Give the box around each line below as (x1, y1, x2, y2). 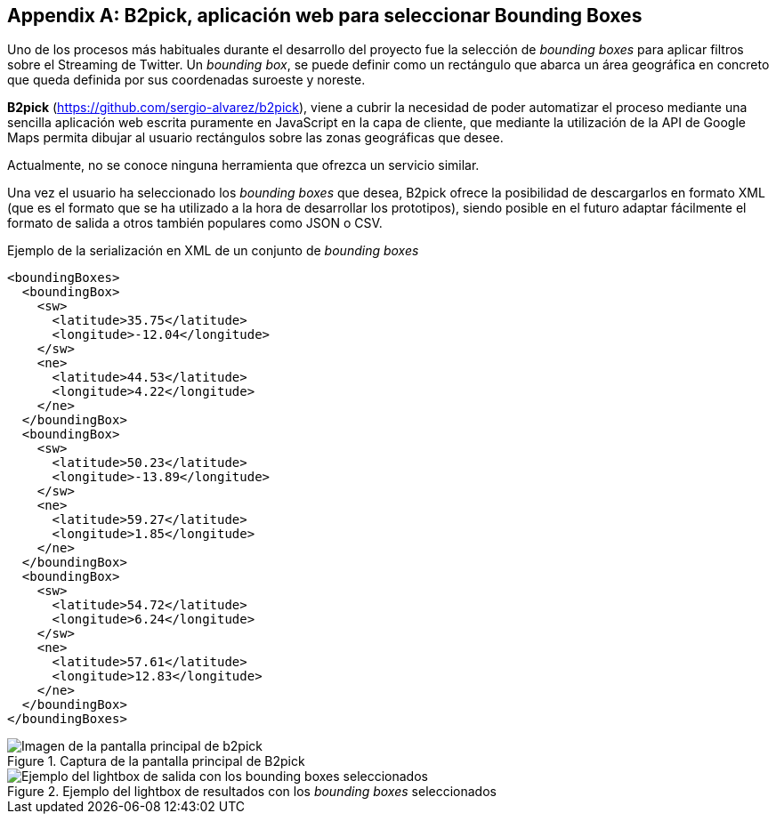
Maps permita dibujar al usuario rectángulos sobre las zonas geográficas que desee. (7, 130, 504, 146)
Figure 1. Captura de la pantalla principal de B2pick (7, 753, 305, 769)
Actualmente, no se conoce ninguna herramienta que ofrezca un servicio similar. (7, 157, 480, 173)
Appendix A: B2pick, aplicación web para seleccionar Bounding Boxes (7, 4, 643, 27)
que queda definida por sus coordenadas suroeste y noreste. (7, 72, 366, 88)
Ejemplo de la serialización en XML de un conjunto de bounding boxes (7, 243, 419, 259)
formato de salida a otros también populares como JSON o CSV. (7, 215, 383, 231)
